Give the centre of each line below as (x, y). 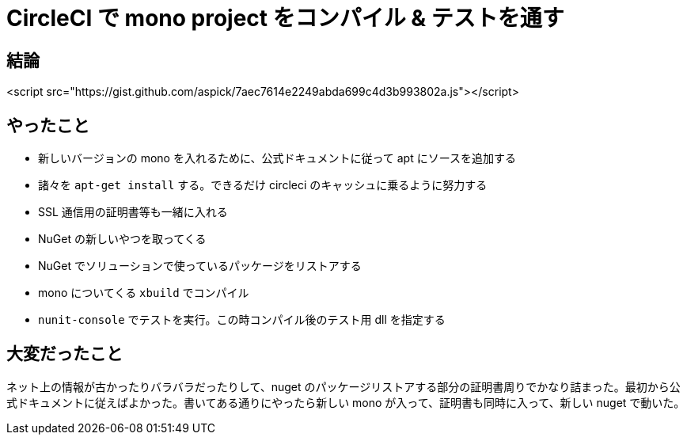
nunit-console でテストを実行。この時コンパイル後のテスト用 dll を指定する (242, 320)
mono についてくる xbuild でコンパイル (144, 293)
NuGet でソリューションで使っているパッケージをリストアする (200, 266)
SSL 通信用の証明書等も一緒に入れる (133, 212)
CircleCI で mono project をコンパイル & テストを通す (285, 18)
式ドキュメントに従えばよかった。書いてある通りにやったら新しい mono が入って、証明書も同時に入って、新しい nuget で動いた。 (346, 402)
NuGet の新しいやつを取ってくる (122, 239)
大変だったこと (65, 354)
